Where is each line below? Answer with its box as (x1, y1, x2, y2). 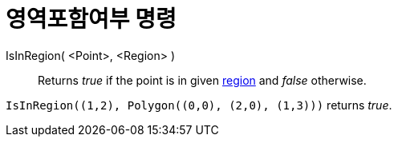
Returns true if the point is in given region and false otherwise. (38, 73, 367, 87)
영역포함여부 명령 (6, 6, 177, 33)
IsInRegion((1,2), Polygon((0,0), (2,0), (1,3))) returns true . (6, 97, 392, 112)
